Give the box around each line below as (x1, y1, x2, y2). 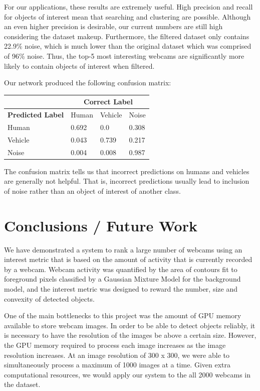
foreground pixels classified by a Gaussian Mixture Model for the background (4, 274, 241, 284)
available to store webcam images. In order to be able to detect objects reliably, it (4, 320, 255, 330)
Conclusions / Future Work (4, 215, 197, 235)
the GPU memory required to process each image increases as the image (4, 339, 226, 350)
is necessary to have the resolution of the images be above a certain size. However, (4, 330, 256, 340)
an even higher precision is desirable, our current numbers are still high (4, 21, 223, 32)
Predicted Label (8, 109, 64, 120)
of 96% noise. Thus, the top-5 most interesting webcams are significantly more (4, 50, 244, 61)
